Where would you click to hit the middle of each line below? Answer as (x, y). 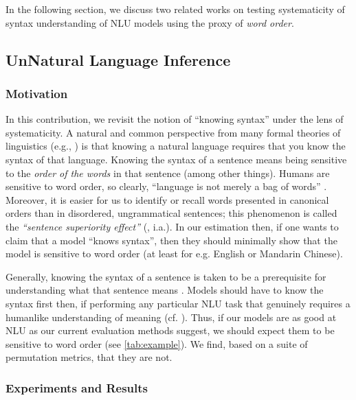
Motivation (37, 93)
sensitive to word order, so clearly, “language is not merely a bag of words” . (166, 186)
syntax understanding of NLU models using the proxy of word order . (150, 22)
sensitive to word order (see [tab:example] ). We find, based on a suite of (157, 343)
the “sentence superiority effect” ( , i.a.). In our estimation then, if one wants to (172, 226)
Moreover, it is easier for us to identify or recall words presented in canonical (167, 199)
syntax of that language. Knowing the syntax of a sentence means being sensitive (176, 159)
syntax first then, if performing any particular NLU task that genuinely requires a (178, 303)
